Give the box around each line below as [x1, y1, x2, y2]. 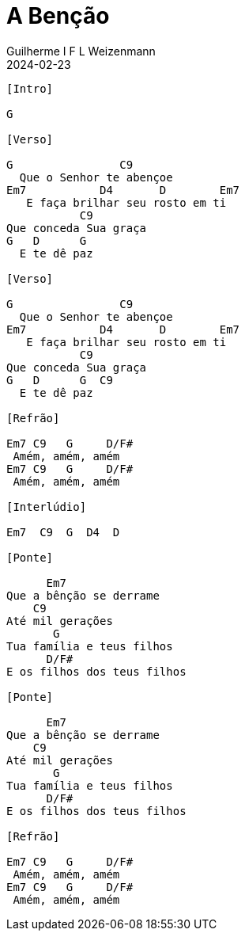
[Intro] [6, 82, 54, 95]
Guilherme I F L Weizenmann [6, 44, 156, 58]
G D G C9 [6, 373, 113, 387]
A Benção [6, 2, 110, 29]
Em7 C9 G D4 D [6, 525, 120, 539]
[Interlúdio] [6, 500, 87, 513]
